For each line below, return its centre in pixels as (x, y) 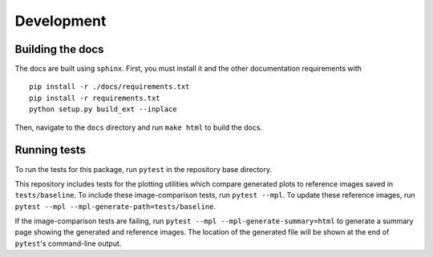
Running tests (51, 150)
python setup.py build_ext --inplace (103, 109)
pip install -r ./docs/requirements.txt (109, 87)
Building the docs (59, 49)
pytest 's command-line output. (68, 243)
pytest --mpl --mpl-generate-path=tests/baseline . (115, 206)
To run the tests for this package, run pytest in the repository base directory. (144, 169)
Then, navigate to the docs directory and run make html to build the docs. (139, 127)
